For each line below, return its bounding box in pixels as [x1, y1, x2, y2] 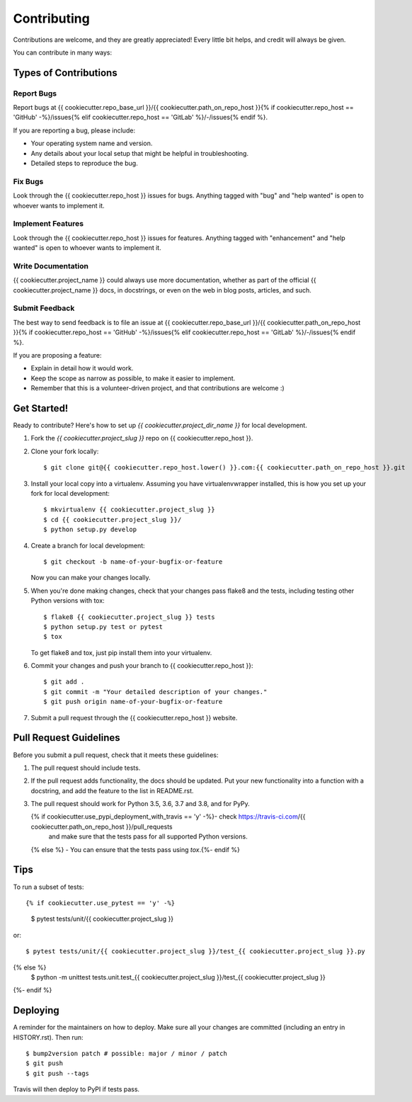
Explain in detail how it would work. [30, 364, 134, 373]
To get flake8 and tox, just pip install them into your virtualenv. [30, 648, 212, 657]
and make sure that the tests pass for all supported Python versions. [48, 832, 248, 841]
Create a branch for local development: [30, 541, 145, 550]
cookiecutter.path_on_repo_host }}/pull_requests [30, 822, 173, 831]
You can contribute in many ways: [13, 48, 113, 57]
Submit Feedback [13, 303, 75, 313]
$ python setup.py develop [43, 526, 137, 534]
